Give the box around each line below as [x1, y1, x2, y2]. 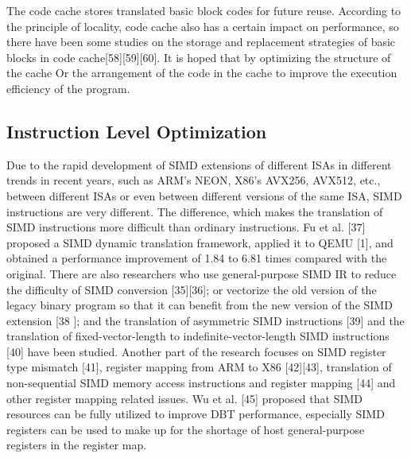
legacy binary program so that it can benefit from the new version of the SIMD [6, 297, 393, 313]
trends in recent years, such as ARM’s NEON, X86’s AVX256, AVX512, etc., [6, 172, 381, 188]
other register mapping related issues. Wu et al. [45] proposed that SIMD [6, 390, 363, 406]
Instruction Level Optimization [6, 118, 267, 143]
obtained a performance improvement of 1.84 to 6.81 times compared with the [6, 250, 387, 266]
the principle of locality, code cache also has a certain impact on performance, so [6, 17, 399, 34]
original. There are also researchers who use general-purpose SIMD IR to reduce [6, 265, 397, 281]
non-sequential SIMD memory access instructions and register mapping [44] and [6, 375, 396, 391]
